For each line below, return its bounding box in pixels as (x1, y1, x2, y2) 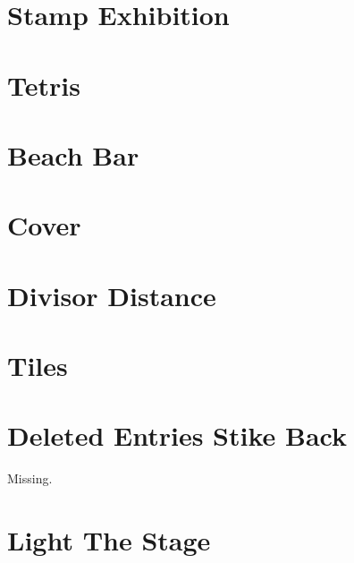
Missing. (7, 469, 53, 488)
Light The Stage (7, 522, 211, 559)
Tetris (7, 66, 80, 103)
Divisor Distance (7, 277, 216, 313)
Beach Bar (7, 136, 139, 173)
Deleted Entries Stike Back (7, 417, 347, 454)
